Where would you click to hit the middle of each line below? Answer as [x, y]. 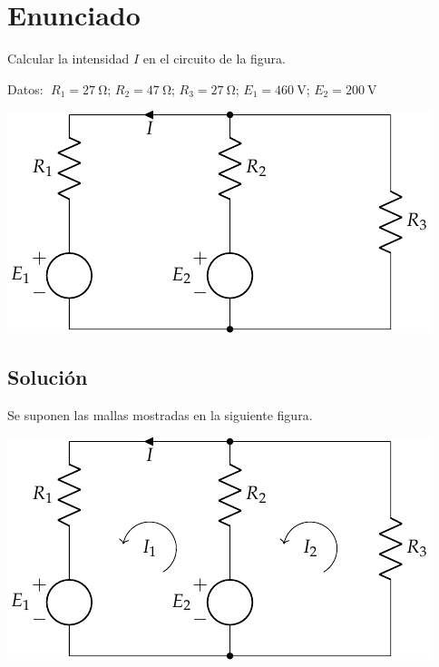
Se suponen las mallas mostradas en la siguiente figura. [160, 415]
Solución [48, 377]
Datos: [25, 88]
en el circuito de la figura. [214, 59]
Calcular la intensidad [68, 59]
